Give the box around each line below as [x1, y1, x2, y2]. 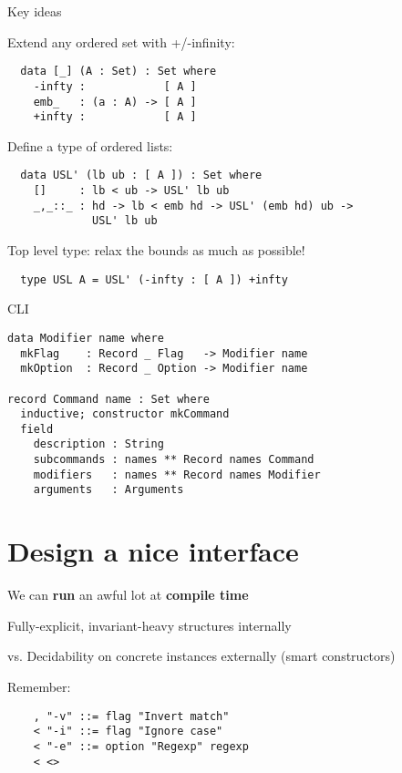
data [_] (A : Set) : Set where [20, 65, 217, 78]
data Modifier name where [7, 331, 164, 345]
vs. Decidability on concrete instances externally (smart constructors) [7, 646, 396, 665]
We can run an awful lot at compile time [7, 585, 249, 604]
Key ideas [7, 2, 62, 20]
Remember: [7, 677, 71, 696]
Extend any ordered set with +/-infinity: [7, 32, 235, 51]
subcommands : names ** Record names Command [33, 453, 314, 467]
